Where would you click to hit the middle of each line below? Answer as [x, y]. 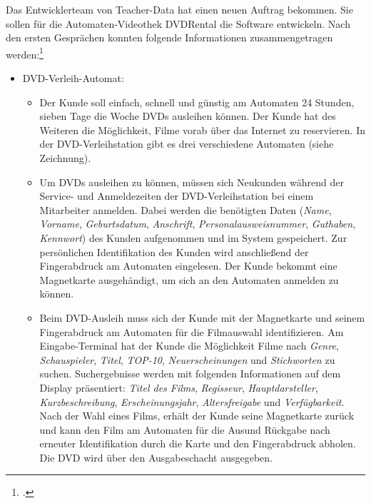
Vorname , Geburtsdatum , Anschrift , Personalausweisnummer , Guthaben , [198, 224]
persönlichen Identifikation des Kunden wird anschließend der [174, 251]
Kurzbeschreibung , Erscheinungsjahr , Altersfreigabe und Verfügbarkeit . [192, 401]
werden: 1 [25, 53]
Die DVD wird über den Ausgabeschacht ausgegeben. [156, 457]
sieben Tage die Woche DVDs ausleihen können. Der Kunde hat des [188, 116]
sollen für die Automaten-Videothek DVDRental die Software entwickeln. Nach [178, 23]
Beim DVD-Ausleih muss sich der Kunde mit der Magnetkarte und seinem [202, 317]
